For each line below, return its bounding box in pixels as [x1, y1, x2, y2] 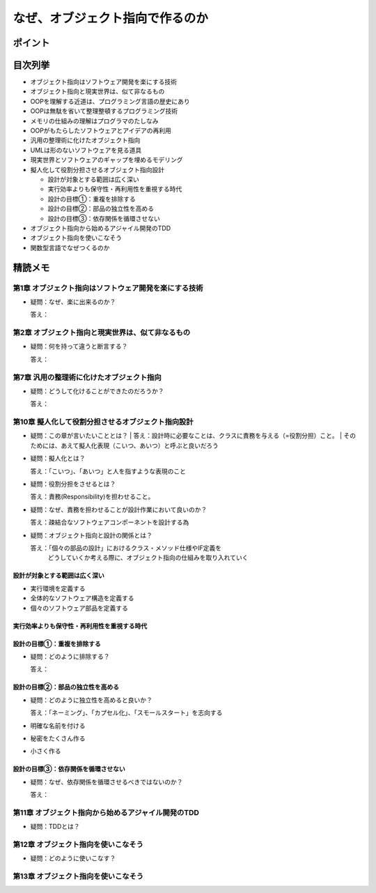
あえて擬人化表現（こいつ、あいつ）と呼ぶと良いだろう [60, 441, 219, 450]
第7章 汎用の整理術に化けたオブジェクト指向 [13, 372, 162, 382]
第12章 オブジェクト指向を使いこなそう [13, 839, 144, 849]
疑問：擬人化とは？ [30, 454, 86, 463]
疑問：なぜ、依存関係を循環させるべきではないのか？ [30, 777, 183, 786]
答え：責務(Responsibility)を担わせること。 [30, 492, 155, 501]
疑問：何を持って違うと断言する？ [30, 342, 128, 351]
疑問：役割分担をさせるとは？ [30, 480, 116, 488]
